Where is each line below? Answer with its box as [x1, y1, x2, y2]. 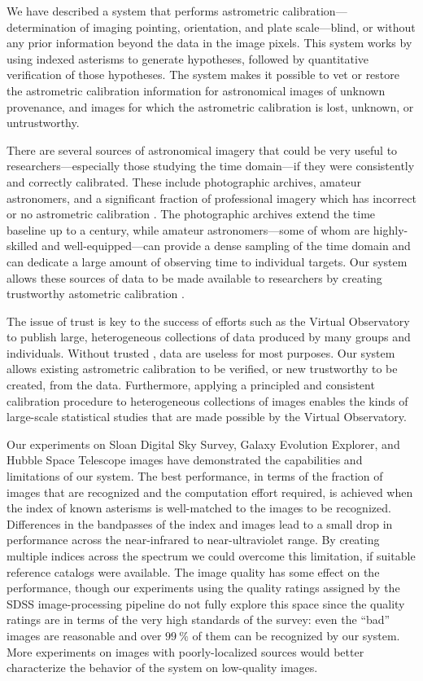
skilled [7, 237, 38, 254]
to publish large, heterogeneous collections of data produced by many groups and [7, 328, 411, 345]
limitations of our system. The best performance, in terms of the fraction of [7, 468, 383, 485]
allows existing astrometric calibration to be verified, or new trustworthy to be [7, 360, 398, 377]
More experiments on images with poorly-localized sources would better [7, 643, 364, 660]
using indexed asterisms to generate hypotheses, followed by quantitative [7, 50, 369, 67]
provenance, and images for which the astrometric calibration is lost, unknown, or [7, 98, 414, 115]
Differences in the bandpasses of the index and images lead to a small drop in [7, 515, 393, 532]
